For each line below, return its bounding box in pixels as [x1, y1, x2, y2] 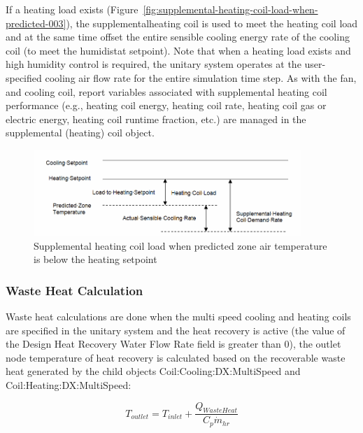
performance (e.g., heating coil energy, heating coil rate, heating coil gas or [6, 98, 327, 113]
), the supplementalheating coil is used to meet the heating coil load [66, 15, 358, 30]
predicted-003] [6, 15, 66, 30]
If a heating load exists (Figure [6, 2, 138, 16]
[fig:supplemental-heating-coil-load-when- [143, 2, 318, 16]
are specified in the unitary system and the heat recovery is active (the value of [6, 322, 346, 337]
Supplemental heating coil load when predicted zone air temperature [34, 238, 327, 253]
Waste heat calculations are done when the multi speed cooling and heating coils [6, 309, 351, 324]
